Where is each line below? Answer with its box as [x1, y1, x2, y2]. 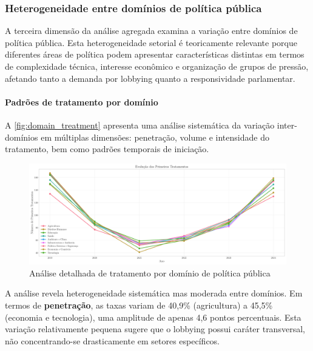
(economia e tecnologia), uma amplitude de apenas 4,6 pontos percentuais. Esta [5, 310, 301, 323]
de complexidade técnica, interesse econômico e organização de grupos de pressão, [5, 60, 309, 72]
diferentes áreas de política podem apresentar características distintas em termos [5, 48, 305, 61]
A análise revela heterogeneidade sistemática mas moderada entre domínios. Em [5, 287, 303, 299]
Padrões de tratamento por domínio [5, 95, 158, 108]
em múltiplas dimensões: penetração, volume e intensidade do [41, 130, 269, 143]
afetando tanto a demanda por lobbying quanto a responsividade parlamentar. [5, 72, 295, 84]
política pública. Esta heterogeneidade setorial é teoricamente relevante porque [5, 36, 297, 48]
